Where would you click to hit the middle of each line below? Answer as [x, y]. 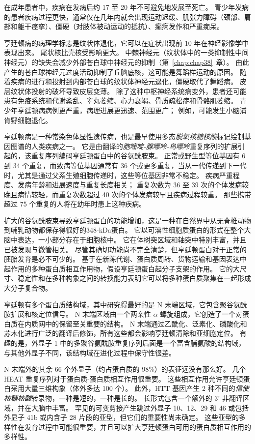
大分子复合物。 [28, 288]
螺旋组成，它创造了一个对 [201, 314]
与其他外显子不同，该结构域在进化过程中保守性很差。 [90, 352]
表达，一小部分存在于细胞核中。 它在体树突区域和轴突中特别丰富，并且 [132, 240]
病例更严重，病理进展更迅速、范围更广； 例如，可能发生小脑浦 [146, 110]
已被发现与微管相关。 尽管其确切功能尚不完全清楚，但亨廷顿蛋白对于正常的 [125, 249]
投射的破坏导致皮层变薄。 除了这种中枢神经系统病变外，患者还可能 [139, 91]
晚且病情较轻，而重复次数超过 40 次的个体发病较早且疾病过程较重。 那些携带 [127, 194]
